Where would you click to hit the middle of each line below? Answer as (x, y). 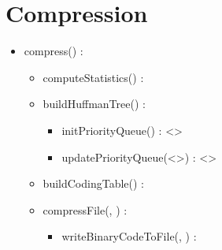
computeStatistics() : (93, 77)
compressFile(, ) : (85, 209)
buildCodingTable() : (93, 183)
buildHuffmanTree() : (94, 104)
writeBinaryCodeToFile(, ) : (129, 236)
